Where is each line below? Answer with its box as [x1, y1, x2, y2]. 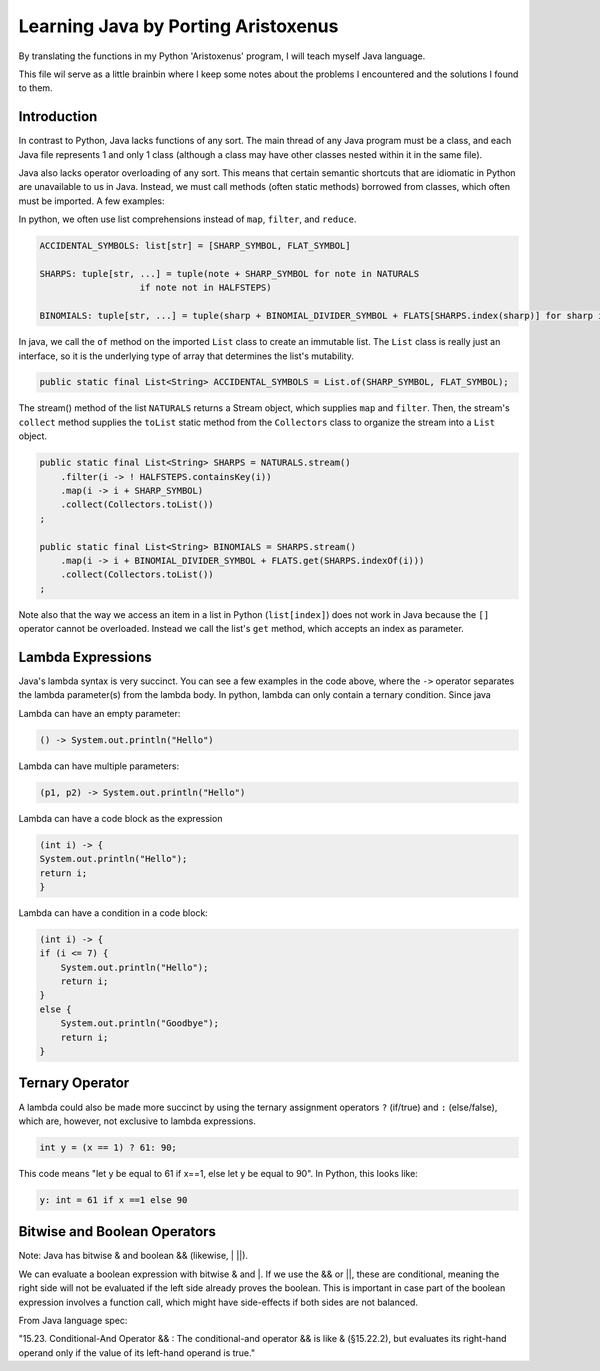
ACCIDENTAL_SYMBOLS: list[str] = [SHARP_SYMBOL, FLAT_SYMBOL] [39, 240, 351, 252]
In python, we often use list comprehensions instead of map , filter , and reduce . [18, 213, 357, 225]
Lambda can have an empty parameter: [18, 707, 181, 719]
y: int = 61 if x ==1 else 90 [39, 1194, 188, 1205]
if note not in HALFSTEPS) [139, 282, 272, 294]
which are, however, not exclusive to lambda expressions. [18, 1115, 257, 1127]
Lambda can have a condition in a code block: [18, 906, 209, 919]
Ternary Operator [18, 1075, 130, 1092]
